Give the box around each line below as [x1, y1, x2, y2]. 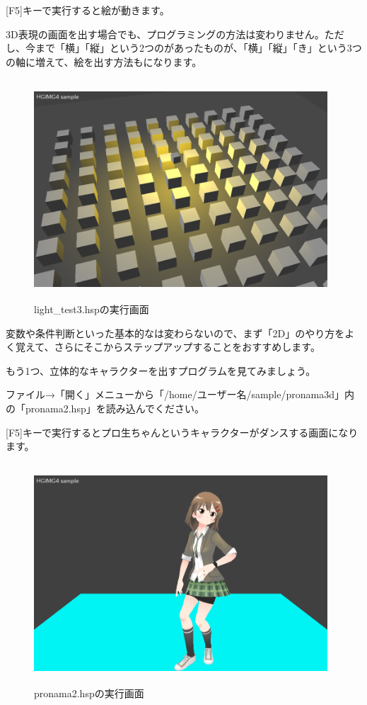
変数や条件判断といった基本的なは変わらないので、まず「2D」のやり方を [6, 325, 345, 340]
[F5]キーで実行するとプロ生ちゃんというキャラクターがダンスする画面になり [6, 424, 359, 439]
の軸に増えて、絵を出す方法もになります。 [6, 54, 202, 69]
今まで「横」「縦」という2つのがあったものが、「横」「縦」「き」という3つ [25, 40, 362, 55]
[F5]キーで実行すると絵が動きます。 [6, 3, 170, 17]
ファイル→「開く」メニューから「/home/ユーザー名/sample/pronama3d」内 [6, 387, 354, 402]
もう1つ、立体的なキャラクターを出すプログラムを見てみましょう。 [6, 363, 316, 378]
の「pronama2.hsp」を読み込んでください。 [6, 400, 204, 415]
